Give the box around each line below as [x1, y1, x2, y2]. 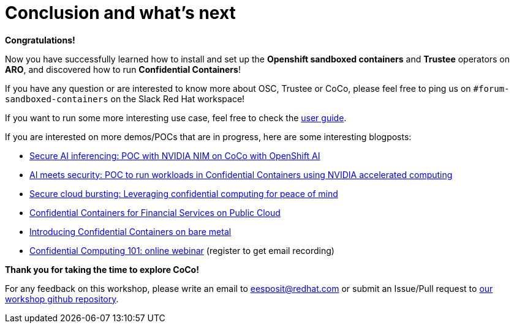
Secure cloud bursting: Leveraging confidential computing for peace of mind [29, 188, 338, 199]
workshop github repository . [5, 293, 119, 304]
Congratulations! [5, 34, 75, 45]
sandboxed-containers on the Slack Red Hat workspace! [5, 93, 245, 104]
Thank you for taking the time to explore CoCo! [5, 264, 199, 275]
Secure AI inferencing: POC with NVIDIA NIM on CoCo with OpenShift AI [29, 150, 320, 161]
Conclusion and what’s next [5, 2, 236, 23]
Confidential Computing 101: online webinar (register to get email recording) [29, 245, 334, 256]
